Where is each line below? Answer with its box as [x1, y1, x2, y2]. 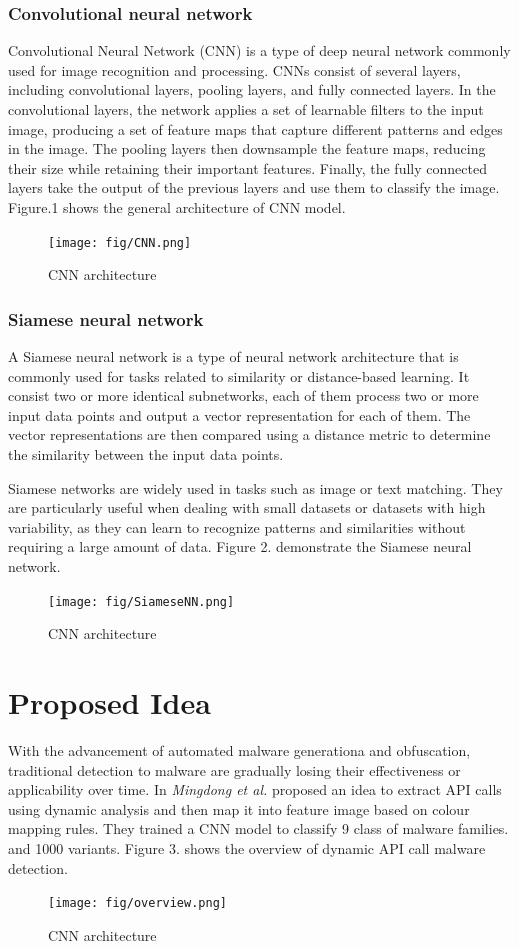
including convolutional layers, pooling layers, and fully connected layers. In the [8, 79, 496, 100]
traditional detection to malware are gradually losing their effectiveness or [8, 759, 461, 780]
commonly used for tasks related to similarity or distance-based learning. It [8, 365, 470, 386]
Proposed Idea [8, 682, 211, 722]
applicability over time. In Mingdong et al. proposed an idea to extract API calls [8, 779, 502, 800]
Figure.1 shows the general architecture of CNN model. [8, 196, 346, 217]
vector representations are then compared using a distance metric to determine [8, 424, 491, 445]
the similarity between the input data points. [8, 444, 284, 464]
